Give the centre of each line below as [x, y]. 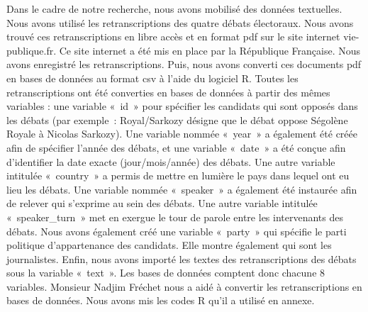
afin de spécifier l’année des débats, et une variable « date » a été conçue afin [176, 147]
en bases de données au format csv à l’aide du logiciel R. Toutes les [152, 78]
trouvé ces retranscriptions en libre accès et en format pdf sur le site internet [173, 37]
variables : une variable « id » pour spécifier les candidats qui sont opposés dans [182, 106]
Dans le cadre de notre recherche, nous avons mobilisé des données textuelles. [174, 9]
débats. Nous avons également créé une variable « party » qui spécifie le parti [177, 231]
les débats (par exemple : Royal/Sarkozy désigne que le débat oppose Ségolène [177, 119]
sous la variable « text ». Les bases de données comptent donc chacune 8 [166, 273]
